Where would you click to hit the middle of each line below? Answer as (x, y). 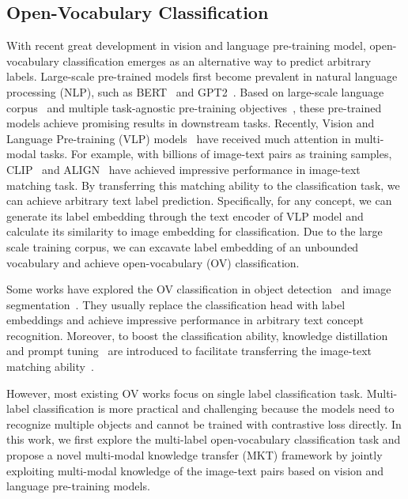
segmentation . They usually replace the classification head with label (176, 304)
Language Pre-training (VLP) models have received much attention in (179, 138)
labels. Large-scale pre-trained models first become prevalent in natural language (202, 76)
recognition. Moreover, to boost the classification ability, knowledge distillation (197, 335)
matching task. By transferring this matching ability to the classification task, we (203, 185)
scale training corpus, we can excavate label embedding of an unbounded (183, 246)
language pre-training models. (78, 486)
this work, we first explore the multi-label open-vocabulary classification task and (204, 439)
